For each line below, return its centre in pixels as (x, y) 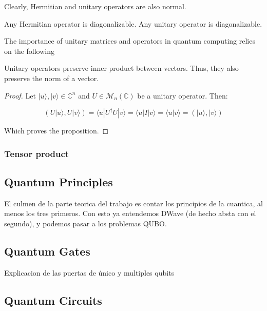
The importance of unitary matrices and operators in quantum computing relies (130, 41)
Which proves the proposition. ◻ (56, 131)
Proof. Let (20, 95)
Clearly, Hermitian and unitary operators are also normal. (95, 6)
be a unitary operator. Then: (183, 95)
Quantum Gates (47, 251)
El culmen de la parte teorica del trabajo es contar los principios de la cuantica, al (133, 203)
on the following (30, 51)
